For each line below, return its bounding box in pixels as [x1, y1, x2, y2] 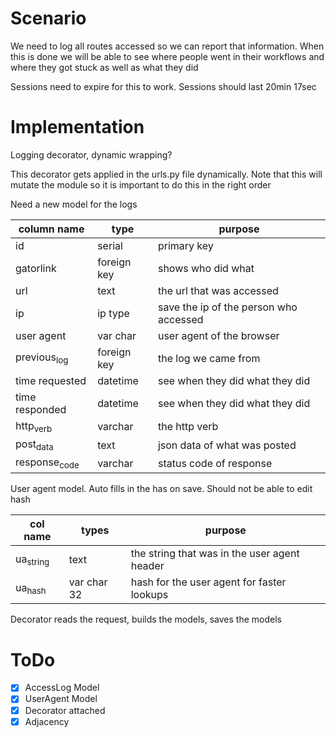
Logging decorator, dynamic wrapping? [10, 148, 173, 161]
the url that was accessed [157, 283, 279, 297]
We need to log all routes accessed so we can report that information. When [10, 40, 325, 52]
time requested [15, 373, 87, 387]
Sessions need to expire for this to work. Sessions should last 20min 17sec [10, 80, 317, 92]
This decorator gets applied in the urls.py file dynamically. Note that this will [10, 168, 323, 180]
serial [97, 238, 123, 252]
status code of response [157, 456, 273, 470]
